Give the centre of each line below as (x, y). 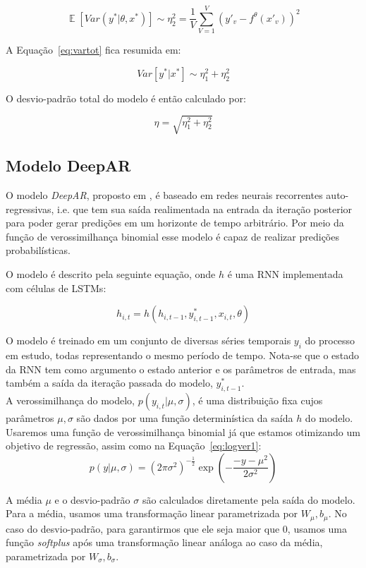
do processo (330, 340)
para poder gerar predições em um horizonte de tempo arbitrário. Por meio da (175, 223)
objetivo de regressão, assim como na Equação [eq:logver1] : (134, 446)
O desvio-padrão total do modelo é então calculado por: (126, 98)
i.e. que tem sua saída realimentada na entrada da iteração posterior (205, 209)
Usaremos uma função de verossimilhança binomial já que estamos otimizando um (183, 431)
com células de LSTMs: (56, 288)
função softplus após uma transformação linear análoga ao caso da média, (164, 542)
